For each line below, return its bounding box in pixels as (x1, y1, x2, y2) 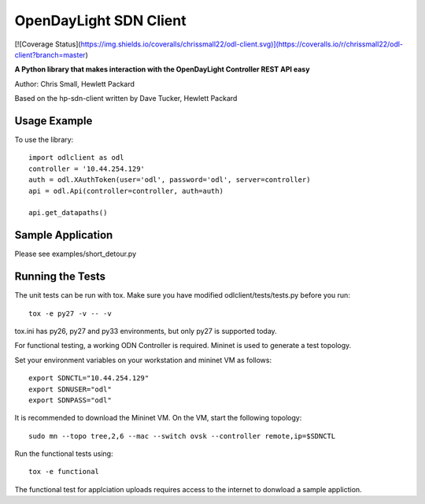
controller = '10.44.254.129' (28, 164, 146, 173)
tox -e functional (28, 467, 100, 476)
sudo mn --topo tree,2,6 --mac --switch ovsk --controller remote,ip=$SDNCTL (28, 432, 336, 440)
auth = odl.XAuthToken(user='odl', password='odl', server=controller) (28, 176, 311, 184)
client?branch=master (14, 50, 86, 59)
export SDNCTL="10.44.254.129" (28, 374, 150, 383)
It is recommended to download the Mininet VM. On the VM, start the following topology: (14, 413, 302, 423)
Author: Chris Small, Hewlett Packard (14, 79, 135, 88)
